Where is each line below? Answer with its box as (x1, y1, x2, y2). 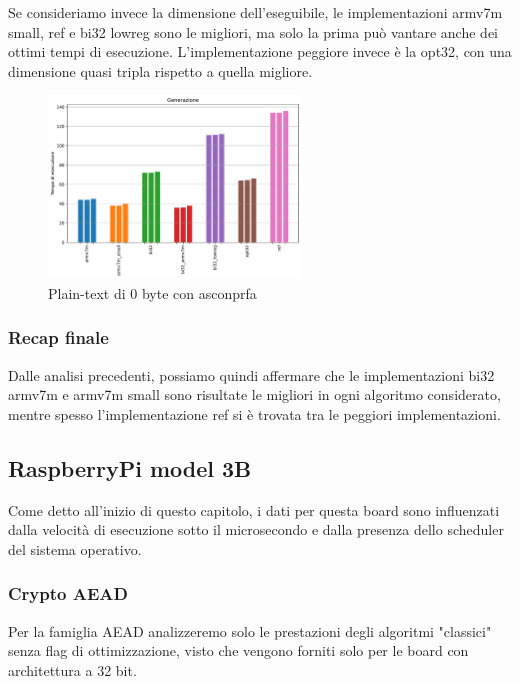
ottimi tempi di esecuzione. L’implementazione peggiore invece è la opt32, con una (8, 41, 512, 62)
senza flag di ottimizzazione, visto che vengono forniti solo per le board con (8, 640, 469, 661)
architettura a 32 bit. (8, 659, 137, 680)
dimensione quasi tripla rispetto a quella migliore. (8, 60, 313, 81)
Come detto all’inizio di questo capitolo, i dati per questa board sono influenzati (8, 499, 500, 520)
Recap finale (8, 325, 109, 350)
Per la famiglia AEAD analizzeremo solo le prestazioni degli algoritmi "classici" (8, 620, 492, 641)
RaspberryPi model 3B (8, 452, 252, 483)
